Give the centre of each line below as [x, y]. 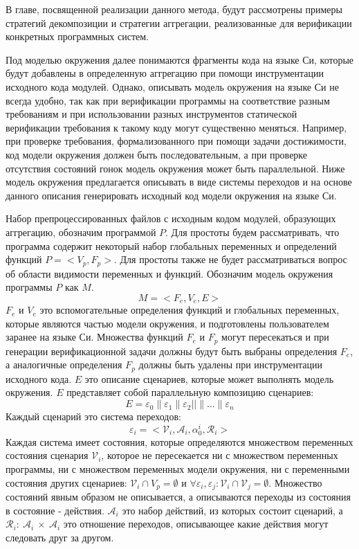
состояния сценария [47, 455]
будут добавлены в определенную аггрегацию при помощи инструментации [165, 73]
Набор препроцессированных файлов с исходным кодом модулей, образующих [171, 218]
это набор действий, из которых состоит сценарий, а [232, 510]
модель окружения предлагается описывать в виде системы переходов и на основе [179, 182]
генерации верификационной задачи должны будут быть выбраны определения [172, 351]
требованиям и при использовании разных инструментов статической [151, 114]
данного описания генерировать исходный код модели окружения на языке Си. [171, 195]
